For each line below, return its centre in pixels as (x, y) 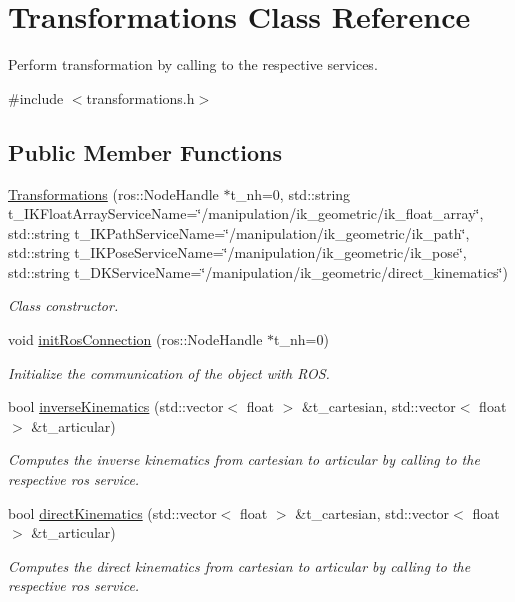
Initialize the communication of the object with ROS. (169, 372)
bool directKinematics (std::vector (112, 512)
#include (36, 97)
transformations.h (140, 97)
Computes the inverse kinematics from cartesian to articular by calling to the (244, 459)
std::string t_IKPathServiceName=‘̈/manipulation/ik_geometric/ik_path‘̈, (239, 232)
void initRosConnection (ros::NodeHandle (135, 339)
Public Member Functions (145, 151)
